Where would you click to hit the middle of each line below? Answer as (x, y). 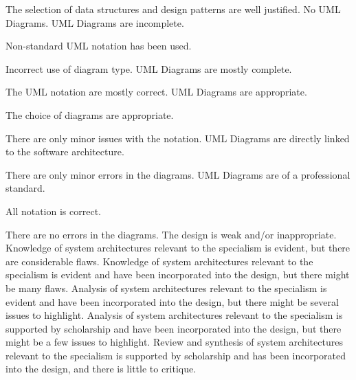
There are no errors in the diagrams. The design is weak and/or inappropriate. (171, 234)
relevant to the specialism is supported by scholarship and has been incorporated (176, 355)
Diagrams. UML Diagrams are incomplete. (95, 22)
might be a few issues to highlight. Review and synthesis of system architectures (174, 342)
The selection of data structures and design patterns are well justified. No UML (173, 9)
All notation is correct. (53, 211)
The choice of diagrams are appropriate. (90, 114)
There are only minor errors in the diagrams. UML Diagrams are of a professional (178, 174)
